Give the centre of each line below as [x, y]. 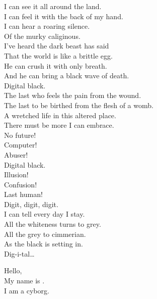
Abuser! [16, 154]
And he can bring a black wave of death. [67, 76]
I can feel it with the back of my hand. [64, 16]
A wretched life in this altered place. [60, 115]
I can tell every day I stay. [45, 214]
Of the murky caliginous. [42, 36]
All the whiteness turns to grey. [53, 224]
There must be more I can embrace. [59, 125]
